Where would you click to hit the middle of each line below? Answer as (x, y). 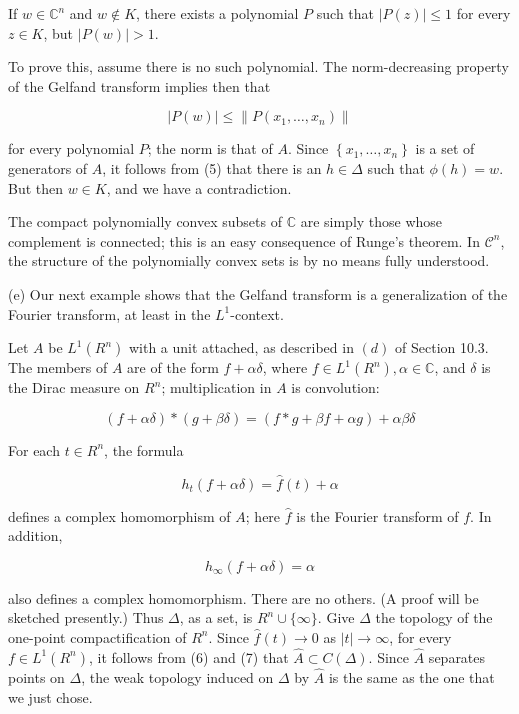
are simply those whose (371, 221)
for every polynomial (71, 148)
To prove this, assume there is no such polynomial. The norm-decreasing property (258, 66)
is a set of (445, 148)
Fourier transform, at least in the (109, 313)
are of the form (173, 367)
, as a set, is (216, 617)
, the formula (144, 449)
